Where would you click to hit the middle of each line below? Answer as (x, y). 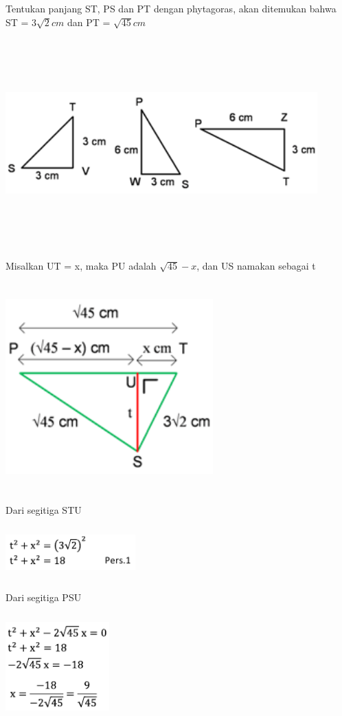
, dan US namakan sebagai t (256, 266)
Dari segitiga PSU (44, 597)
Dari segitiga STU (44, 509)
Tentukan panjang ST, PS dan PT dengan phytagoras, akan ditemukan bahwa (171, 8)
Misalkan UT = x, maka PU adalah (81, 266)
